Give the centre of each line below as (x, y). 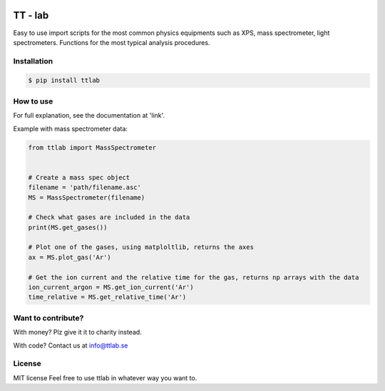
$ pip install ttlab (64, 81)
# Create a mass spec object (79, 177)
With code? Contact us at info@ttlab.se (71, 345)
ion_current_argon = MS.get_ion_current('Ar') (111, 288)
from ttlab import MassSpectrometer (92, 147)
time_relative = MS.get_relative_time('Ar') (107, 297)
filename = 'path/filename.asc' (85, 188)
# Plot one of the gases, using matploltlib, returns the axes (141, 247)
